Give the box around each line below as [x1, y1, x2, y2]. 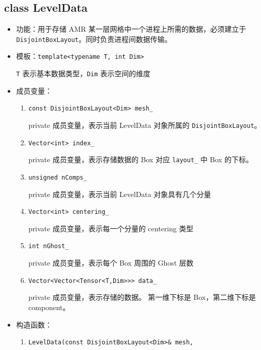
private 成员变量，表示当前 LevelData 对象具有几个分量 [28, 188, 211, 199]
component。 [28, 301, 70, 312]
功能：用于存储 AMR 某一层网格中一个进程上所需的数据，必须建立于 [16, 24, 246, 34]
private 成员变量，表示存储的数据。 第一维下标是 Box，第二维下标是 [28, 292, 256, 302]
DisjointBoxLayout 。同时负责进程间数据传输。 [16, 33, 172, 44]
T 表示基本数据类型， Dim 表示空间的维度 [16, 68, 150, 79]
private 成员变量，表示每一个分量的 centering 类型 [28, 223, 193, 233]
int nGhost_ [28, 243, 69, 250]
